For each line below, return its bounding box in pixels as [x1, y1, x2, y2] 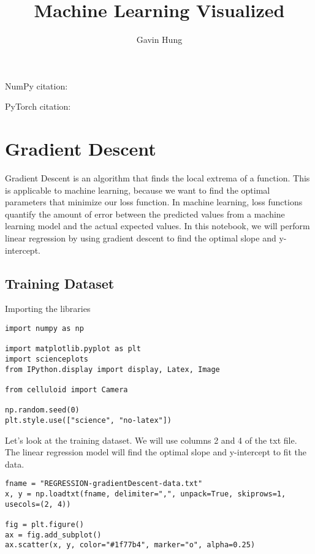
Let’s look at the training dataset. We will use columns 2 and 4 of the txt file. [5, 433, 297, 446]
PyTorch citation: [5, 100, 71, 113]
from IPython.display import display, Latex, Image [5, 365, 220, 374]
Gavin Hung [136, 33, 183, 46]
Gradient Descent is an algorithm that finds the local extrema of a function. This [5, 172, 310, 184]
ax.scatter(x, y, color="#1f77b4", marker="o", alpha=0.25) [5, 541, 256, 550]
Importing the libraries [5, 302, 91, 315]
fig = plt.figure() [5, 520, 84, 529]
